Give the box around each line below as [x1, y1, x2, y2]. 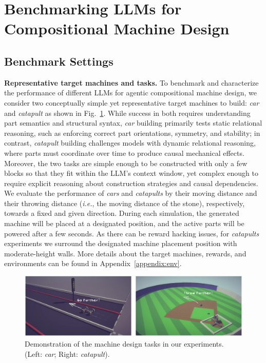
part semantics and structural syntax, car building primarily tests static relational [4, 117, 262, 128]
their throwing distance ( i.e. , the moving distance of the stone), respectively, [4, 197, 245, 208]
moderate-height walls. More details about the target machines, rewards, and [4, 248, 246, 258]
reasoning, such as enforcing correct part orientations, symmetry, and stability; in [4, 127, 260, 138]
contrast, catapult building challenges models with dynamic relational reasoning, [4, 137, 256, 148]
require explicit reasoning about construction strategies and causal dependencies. [4, 177, 258, 188]
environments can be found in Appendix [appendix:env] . [4, 258, 182, 269]
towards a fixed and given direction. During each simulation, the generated [4, 208, 239, 218]
